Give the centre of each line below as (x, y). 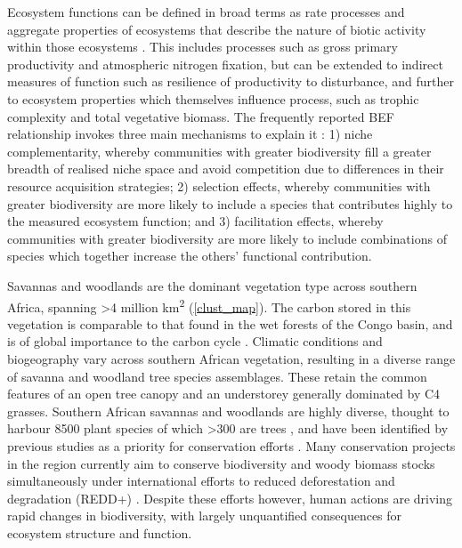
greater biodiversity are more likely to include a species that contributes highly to (230, 203)
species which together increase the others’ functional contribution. (190, 256)
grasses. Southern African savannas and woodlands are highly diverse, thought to (228, 411)
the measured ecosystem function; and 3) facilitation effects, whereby (195, 221)
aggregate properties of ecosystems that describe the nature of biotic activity (217, 29)
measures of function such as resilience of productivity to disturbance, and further (231, 81)
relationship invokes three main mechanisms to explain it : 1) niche (190, 134)
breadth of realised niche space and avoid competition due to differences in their (226, 169)
